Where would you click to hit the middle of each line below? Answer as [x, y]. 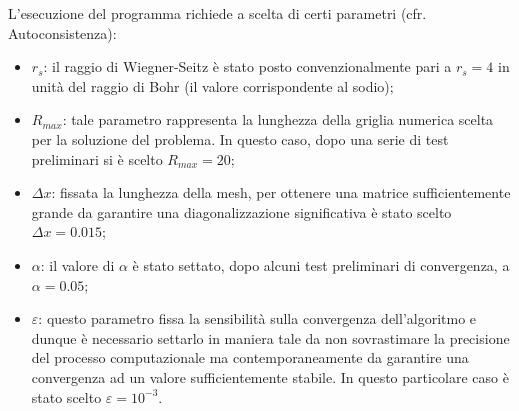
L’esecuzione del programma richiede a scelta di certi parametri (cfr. [217, 13]
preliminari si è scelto [97, 158]
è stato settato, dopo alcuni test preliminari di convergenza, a [321, 264]
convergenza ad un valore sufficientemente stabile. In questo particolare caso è [270, 376]
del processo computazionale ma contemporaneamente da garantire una [250, 357]
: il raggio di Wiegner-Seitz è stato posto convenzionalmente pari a [247, 66]
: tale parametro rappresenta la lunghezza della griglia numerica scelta [278, 119]
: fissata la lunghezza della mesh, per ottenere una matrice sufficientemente [281, 192]
